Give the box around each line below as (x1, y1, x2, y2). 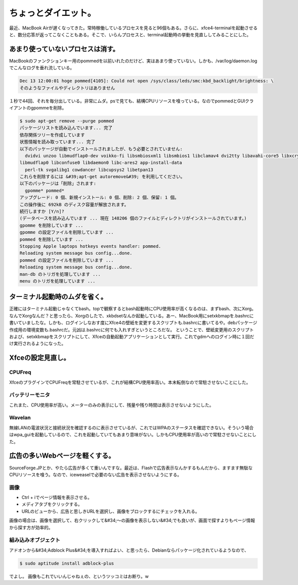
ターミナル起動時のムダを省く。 (9, 292, 107, 301)
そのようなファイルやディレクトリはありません (19, 85, 115, 91)
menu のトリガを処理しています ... (19, 278, 96, 284)
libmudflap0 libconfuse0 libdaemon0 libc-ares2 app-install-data (19, 160, 182, 166)
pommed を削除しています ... (19, 236, 83, 242)
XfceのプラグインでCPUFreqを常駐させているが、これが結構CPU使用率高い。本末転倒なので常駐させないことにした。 (9, 379, 251, 385)
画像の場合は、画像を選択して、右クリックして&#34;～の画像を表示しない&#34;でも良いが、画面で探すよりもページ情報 (9, 517, 255, 523)
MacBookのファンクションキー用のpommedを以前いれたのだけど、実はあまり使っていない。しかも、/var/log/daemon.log (9, 58, 258, 64)
